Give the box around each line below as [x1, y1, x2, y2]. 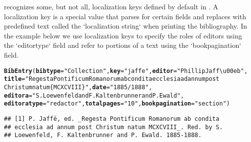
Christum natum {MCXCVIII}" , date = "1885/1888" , [4, 83, 152, 91]
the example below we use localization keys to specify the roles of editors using [4, 30, 242, 40]
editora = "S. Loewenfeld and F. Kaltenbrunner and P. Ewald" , [4, 92, 184, 99]
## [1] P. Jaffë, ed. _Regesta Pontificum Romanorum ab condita [4, 115, 219, 122]
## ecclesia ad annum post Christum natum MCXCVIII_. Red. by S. [4, 123, 223, 131]
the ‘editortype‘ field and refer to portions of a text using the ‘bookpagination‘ [4, 40, 242, 50]
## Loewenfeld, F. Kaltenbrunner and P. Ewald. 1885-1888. [4, 132, 202, 139]
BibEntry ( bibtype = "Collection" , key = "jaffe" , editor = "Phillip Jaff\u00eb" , [4, 67, 248, 74]
